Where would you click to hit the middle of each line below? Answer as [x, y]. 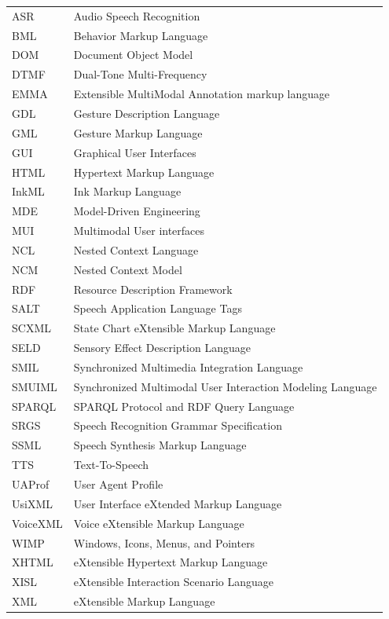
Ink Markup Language [127, 191]
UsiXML [32, 503]
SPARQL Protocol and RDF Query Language [184, 406]
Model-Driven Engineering [137, 211]
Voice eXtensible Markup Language [159, 523]
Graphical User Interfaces [135, 152]
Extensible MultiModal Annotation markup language [202, 94]
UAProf [31, 484]
